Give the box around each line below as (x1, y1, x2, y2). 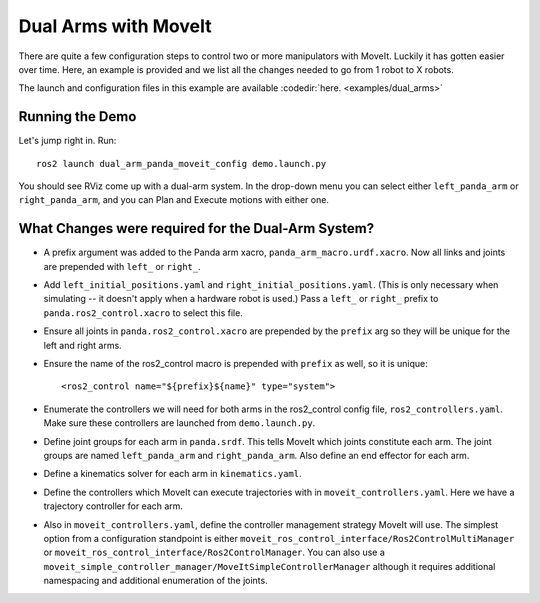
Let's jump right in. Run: (18, 135, 117, 147)
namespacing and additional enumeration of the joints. (43, 575, 269, 587)
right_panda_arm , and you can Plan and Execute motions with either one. (18, 194, 330, 206)
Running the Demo (18, 108, 137, 125)
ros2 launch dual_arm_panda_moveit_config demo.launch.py (36, 158, 327, 169)
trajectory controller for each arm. (43, 500, 184, 512)
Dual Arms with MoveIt (18, 15, 212, 37)
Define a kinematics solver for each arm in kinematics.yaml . (43, 468, 302, 480)
